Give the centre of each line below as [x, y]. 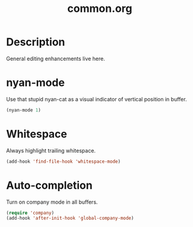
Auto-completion [50, 185]
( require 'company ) [30, 213]
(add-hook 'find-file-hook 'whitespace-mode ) [63, 161]
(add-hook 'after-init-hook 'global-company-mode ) [70, 218]
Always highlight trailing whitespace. [51, 150]
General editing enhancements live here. [56, 58]
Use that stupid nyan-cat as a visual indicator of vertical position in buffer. [96, 99]
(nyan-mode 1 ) [24, 110]
